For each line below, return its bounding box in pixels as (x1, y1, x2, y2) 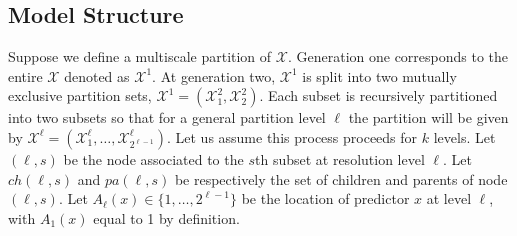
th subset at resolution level (254, 148, 425, 169)
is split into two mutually (302, 65, 457, 86)
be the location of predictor (241, 188, 410, 209)
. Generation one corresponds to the (287, 46, 509, 67)
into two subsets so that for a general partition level (8, 107, 326, 128)
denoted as (64, 65, 130, 86)
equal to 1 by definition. (93, 207, 240, 228)
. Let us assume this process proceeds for (166, 126, 418, 147)
